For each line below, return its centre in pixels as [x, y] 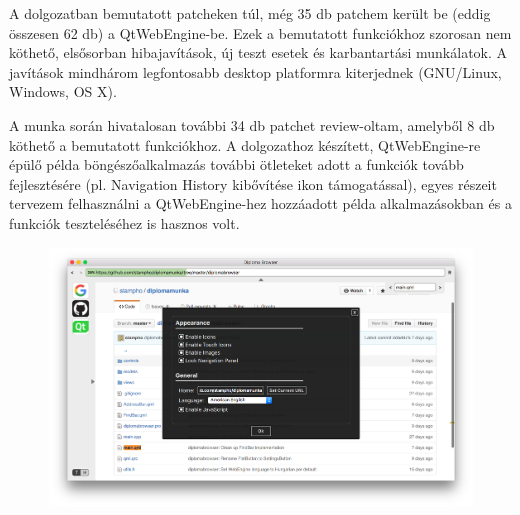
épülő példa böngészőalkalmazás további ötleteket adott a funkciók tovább [236, 164]
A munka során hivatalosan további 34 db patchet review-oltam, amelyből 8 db [252, 124]
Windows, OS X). [63, 91]
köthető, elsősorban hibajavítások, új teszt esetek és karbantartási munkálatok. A [258, 52]
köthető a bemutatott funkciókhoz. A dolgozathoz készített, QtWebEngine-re [245, 144]
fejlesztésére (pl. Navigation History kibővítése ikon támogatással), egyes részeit [253, 183]
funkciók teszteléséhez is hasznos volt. [124, 222]
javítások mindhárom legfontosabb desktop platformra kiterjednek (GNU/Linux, [255, 71]
